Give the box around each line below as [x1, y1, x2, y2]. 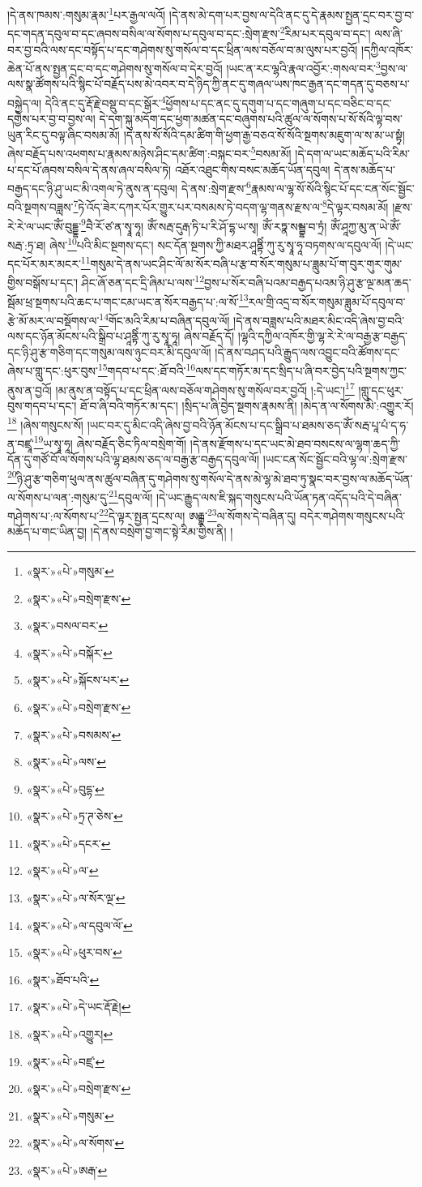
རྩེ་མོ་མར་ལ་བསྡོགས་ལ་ [7, 311, 100, 328]
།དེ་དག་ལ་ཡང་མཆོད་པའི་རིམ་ [295, 145, 411, 162]
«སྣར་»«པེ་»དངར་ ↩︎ [26, 834, 111, 851]
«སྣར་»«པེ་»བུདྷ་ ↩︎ [26, 780, 104, 797]
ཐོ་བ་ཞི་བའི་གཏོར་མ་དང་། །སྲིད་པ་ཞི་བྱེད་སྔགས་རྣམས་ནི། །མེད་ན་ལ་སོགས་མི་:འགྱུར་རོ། [80, 396, 414, 414]
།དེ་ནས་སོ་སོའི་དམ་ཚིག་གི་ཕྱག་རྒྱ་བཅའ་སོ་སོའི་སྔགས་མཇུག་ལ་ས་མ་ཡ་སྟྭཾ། [123, 126, 405, 143]
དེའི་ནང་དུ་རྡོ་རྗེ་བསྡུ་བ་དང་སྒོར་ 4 [45, 92, 166, 111]
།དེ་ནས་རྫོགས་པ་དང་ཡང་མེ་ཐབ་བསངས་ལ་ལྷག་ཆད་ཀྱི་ [190, 435, 401, 452]
